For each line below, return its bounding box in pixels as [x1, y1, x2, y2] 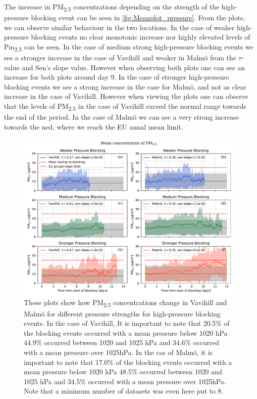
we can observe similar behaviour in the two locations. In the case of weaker [4, 22, 235, 32]
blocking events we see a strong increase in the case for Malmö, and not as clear [4, 81, 247, 91]
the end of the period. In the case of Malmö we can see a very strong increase [4, 112, 239, 122]
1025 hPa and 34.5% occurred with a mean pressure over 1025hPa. [24, 376, 226, 386]
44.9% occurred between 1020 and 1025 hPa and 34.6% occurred [24, 337, 219, 348]
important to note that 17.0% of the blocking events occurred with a [24, 356, 232, 367]
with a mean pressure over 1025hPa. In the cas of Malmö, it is [24, 347, 213, 357]
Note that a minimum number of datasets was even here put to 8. [24, 386, 223, 396]
